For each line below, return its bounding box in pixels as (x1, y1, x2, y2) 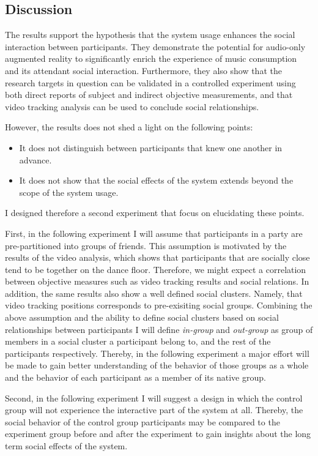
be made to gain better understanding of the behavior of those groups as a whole (5, 359, 309, 372)
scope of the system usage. (19, 185, 119, 198)
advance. (19, 153, 52, 166)
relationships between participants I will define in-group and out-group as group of (5, 323, 313, 335)
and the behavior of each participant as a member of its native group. (5, 371, 266, 384)
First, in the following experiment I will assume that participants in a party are (5, 226, 303, 239)
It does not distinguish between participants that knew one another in (19, 141, 283, 154)
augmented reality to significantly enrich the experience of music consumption (5, 52, 297, 65)
